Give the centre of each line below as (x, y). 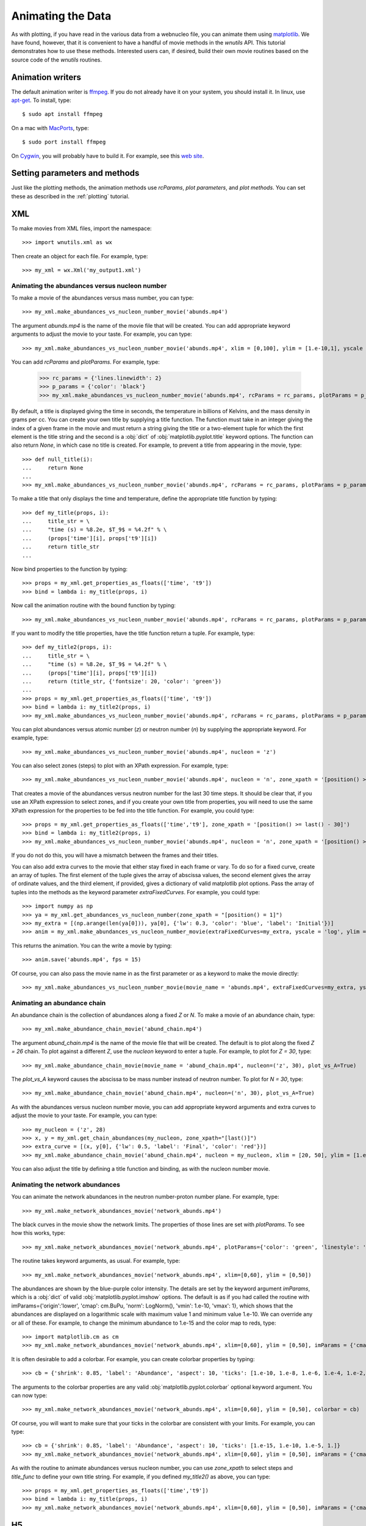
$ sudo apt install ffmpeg (63, 114)
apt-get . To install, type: (41, 100)
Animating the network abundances (66, 1184)
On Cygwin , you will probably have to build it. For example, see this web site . (108, 156)
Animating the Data (61, 16)
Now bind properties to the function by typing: (70, 569)
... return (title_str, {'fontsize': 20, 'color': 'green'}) (122, 681)
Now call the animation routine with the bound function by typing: (94, 606)
